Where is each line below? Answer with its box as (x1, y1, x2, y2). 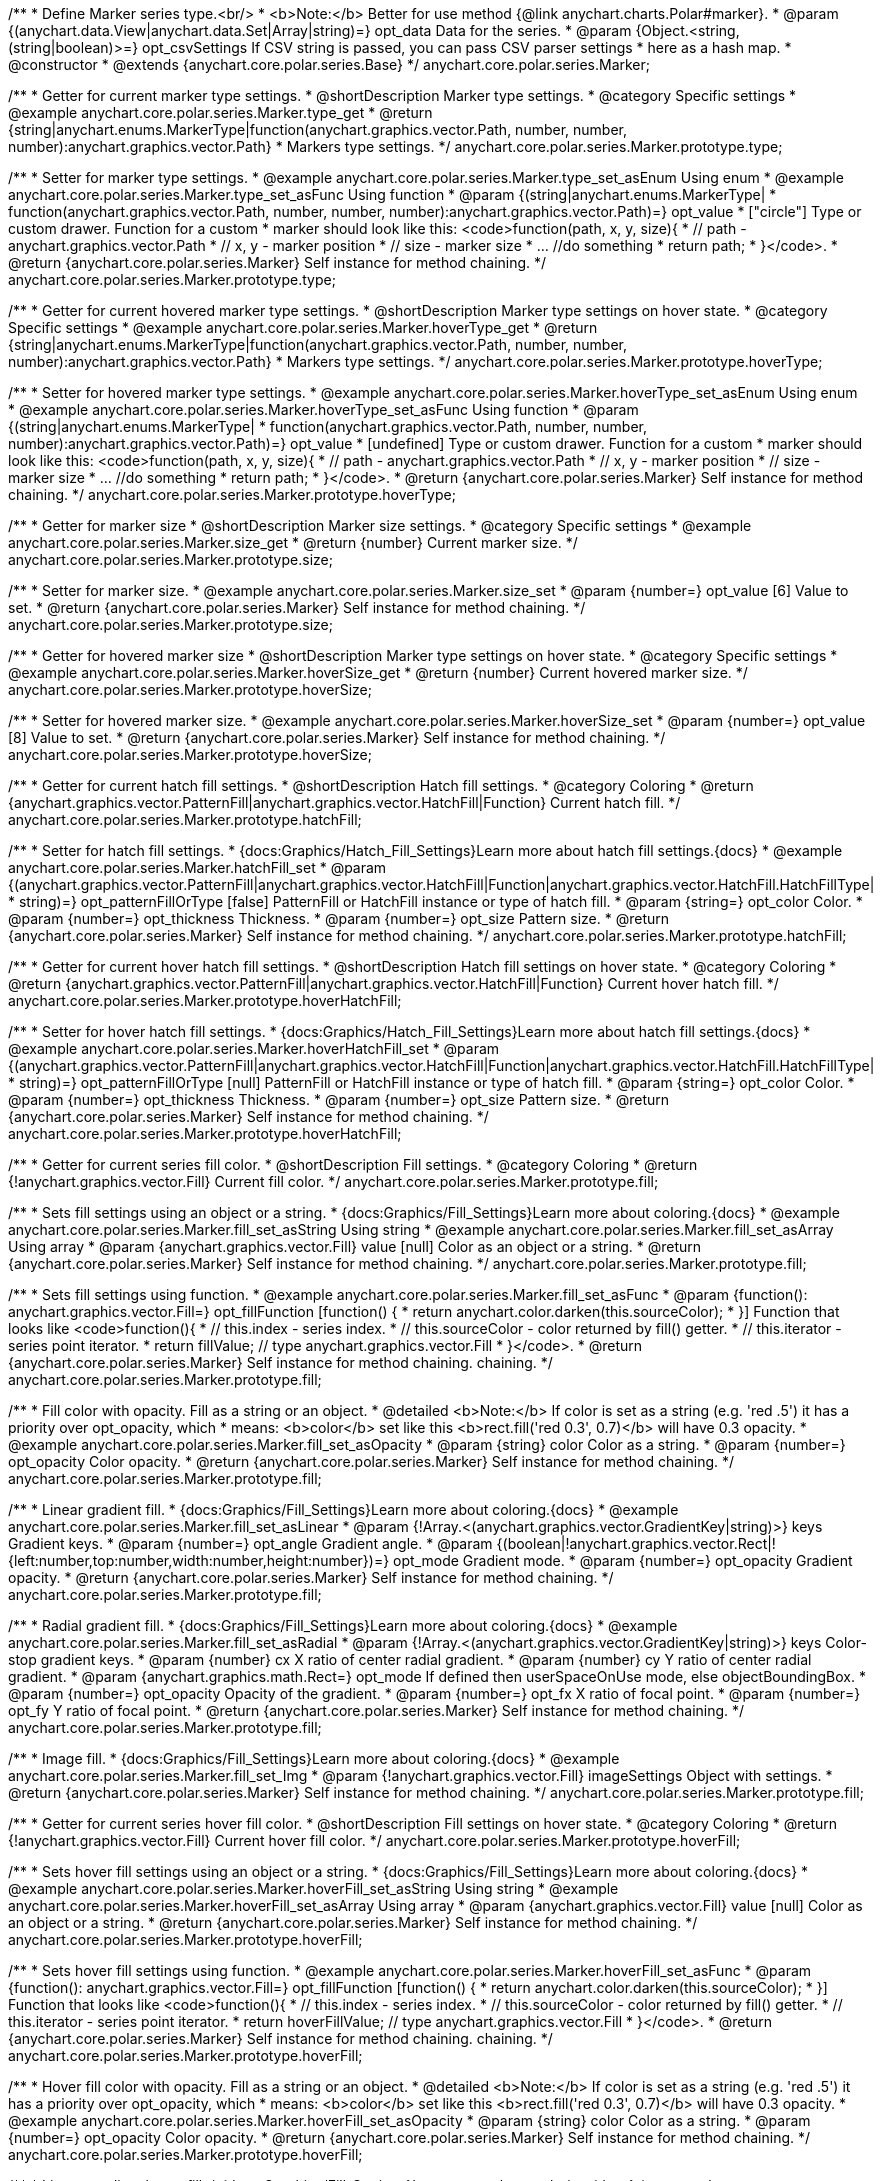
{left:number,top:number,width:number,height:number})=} (8, 1552, 390, 1569)
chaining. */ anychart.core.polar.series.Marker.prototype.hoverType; (8, 486, 456, 503)
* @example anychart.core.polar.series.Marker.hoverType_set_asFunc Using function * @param (8, 401, 639, 418)
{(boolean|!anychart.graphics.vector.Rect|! (496, 1535, 776, 1552)
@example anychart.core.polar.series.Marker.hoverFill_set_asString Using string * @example (8, 1880, 619, 1897)
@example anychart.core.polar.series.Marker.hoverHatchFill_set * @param (8, 1040, 500, 1057)
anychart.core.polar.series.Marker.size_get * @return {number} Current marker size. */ (8, 534, 578, 551)
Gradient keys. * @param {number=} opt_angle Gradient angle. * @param (8, 1535, 493, 1552)
